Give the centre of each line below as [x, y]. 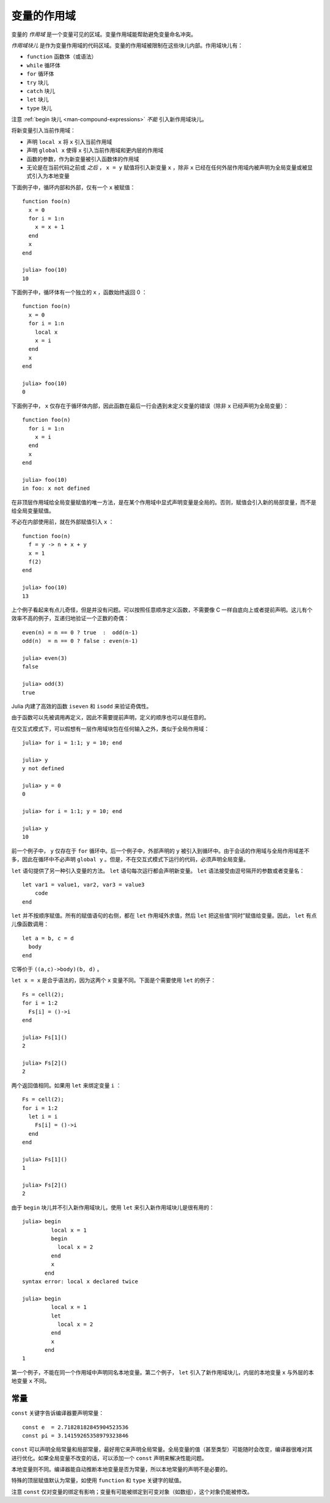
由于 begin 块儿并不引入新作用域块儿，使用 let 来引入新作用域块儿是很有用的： [113, 1207]
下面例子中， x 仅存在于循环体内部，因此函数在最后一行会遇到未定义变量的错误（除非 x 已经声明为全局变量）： [150, 406]
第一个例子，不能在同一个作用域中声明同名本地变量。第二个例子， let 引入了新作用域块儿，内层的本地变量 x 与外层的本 [163, 1372]
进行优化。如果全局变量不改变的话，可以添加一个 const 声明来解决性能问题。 [109, 1458]
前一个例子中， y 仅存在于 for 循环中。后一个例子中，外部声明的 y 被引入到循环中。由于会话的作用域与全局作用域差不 [160, 850]
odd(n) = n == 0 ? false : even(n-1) [80, 641]
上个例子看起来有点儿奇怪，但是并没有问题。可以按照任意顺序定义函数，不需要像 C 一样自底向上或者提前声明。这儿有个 [162, 610]
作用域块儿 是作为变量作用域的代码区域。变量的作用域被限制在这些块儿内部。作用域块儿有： [127, 45]
